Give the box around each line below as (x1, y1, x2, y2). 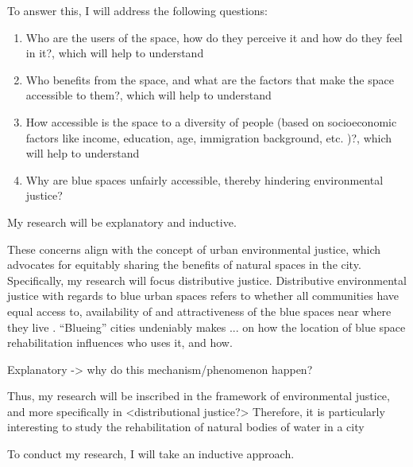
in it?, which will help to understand (25, 45, 204, 61)
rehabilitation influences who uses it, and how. (7, 334, 233, 351)
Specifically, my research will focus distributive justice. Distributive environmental (7, 271, 407, 288)
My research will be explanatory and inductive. (7, 213, 237, 230)
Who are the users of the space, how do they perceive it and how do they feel (25, 29, 403, 45)
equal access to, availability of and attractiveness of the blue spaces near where (7, 302, 392, 319)
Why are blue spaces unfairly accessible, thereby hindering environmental (25, 171, 384, 188)
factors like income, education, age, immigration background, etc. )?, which (25, 129, 392, 146)
